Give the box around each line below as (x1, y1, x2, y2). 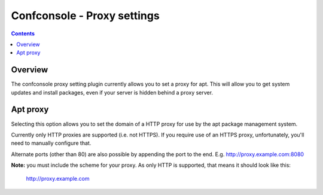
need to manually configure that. (11, 139, 92, 147)
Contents (11, 30, 35, 37)
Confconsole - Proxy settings (11, 9, 160, 22)
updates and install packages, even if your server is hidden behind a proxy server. (11, 89, 214, 96)
